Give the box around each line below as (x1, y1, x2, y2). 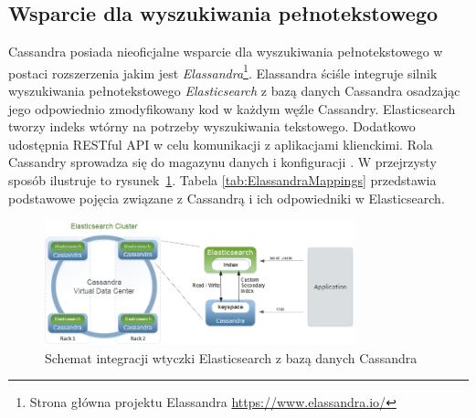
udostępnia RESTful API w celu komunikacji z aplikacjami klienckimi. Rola (8, 134, 433, 153)
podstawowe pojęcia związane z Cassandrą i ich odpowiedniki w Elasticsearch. (8, 188, 445, 207)
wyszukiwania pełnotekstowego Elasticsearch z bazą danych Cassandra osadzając (8, 81, 460, 100)
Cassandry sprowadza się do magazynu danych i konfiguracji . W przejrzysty (8, 152, 437, 172)
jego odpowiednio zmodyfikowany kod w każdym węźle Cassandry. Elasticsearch (8, 99, 456, 118)
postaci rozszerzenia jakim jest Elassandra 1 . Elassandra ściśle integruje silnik (8, 60, 438, 82)
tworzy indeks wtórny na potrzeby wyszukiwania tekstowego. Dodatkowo (8, 117, 416, 136)
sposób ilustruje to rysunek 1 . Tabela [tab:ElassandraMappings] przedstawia (8, 171, 437, 190)
